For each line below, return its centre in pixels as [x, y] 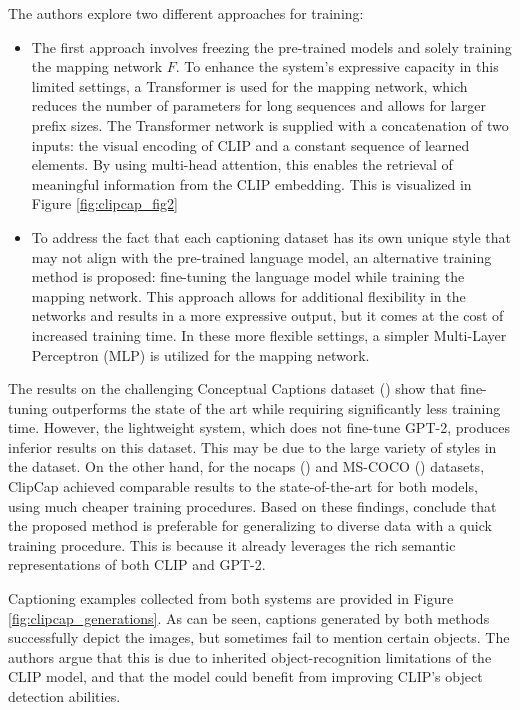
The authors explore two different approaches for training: [186, 13]
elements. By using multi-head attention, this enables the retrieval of [242, 164]
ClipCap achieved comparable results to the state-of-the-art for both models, [243, 486]
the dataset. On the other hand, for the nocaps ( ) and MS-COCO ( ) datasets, [246, 466]
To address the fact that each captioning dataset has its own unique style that [271, 236]
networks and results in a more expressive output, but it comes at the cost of [267, 315]
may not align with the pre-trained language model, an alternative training [261, 256]
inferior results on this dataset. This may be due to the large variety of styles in [252, 446]
